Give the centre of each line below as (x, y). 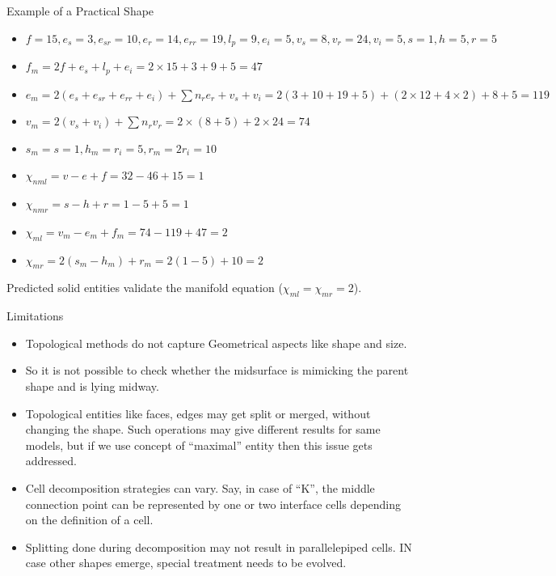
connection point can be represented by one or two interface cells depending (213, 504)
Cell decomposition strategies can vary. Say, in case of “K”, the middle (200, 488)
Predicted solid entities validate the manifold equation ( (145, 288)
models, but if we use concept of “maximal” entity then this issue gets (199, 445)
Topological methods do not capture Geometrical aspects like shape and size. (216, 343)
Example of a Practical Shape (80, 11)
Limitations (35, 316)
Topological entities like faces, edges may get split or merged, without (198, 413)
